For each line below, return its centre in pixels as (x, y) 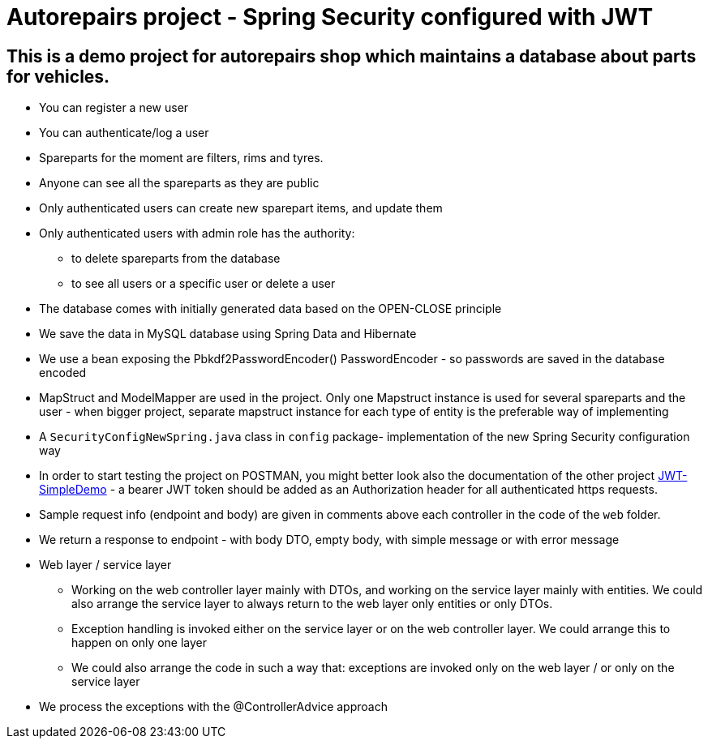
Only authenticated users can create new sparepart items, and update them (241, 208)
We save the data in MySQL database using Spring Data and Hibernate (228, 334)
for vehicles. (58, 76)
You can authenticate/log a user (124, 133)
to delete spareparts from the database (176, 259)
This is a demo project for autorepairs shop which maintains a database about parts (352, 56)
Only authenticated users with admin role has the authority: (197, 233)
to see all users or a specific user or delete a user (204, 284)
